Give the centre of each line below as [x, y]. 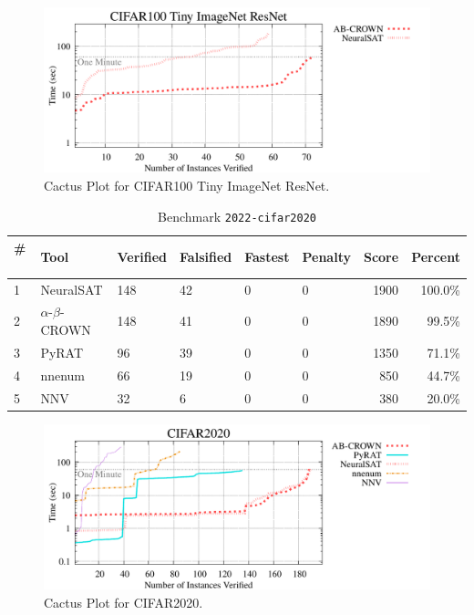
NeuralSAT [72, 289]
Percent [436, 256]
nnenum [62, 375]
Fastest [267, 256]
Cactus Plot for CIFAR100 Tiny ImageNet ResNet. [187, 185]
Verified [142, 256]
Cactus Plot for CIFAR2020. [124, 602]
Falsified [206, 256]
